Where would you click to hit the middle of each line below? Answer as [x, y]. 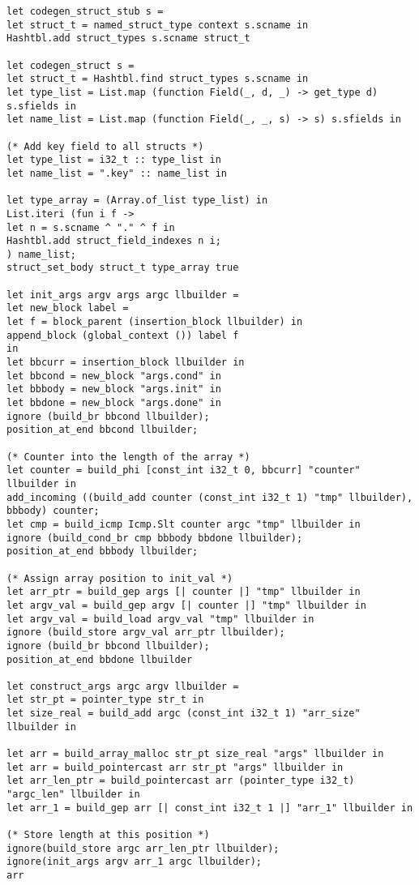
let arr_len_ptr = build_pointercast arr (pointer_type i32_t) [181, 781]
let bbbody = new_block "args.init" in [114, 389]
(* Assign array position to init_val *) [120, 578]
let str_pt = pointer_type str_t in [105, 700]
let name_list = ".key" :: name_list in [117, 173]
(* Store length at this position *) [108, 835]
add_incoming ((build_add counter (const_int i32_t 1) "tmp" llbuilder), [210, 497]
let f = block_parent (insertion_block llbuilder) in [155, 322]
